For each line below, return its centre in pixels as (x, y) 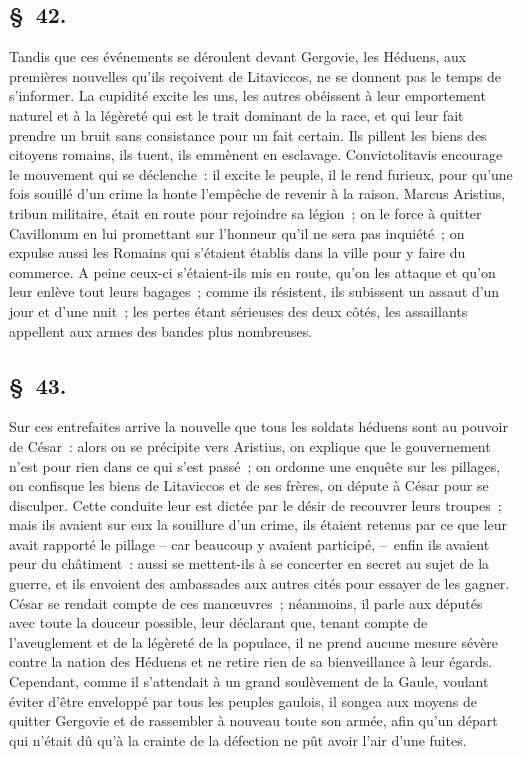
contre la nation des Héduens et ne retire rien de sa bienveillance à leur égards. (251, 661)
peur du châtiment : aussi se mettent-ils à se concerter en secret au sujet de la (249, 563)
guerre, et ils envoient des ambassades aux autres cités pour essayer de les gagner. (259, 583)
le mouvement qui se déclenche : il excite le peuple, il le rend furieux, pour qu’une (261, 173)
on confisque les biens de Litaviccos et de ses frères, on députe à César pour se (249, 485)
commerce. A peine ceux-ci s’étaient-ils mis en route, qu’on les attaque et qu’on (252, 271)
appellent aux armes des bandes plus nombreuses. (161, 330)
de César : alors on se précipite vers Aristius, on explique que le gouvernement (250, 445)
